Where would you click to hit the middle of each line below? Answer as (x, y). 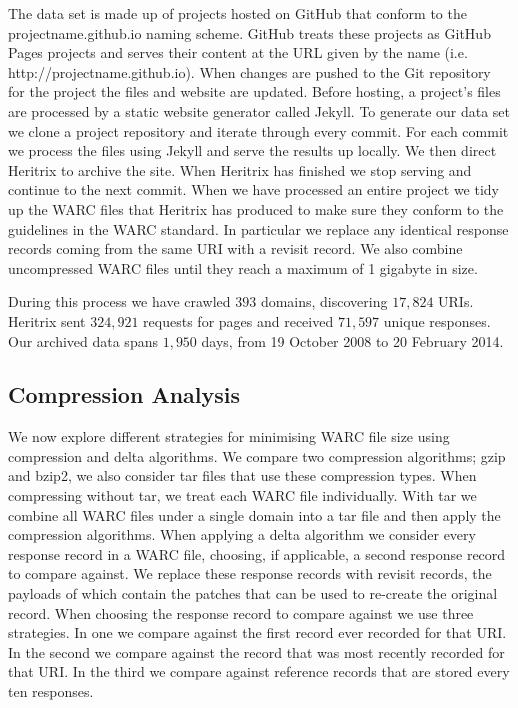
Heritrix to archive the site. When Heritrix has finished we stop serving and (240, 169)
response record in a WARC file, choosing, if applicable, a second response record (257, 553)
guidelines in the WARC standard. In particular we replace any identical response (258, 228)
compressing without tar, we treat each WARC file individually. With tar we (242, 495)
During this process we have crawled (119, 301)
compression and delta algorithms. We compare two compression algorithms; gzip (257, 455)
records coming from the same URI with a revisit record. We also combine (235, 248)
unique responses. (437, 320)
